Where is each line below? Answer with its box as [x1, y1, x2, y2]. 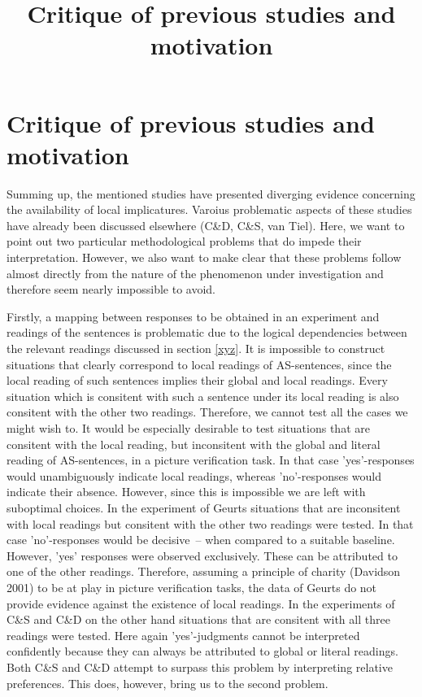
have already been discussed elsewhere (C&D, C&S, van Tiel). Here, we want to [7, 216, 405, 233]
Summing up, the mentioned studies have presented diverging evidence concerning [7, 185, 415, 202]
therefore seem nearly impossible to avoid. [7, 281, 215, 298]
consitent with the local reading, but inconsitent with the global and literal [7, 435, 381, 452]
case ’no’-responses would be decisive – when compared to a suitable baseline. [7, 531, 395, 548]
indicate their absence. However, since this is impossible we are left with [7, 483, 366, 500]
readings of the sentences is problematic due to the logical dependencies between [7, 324, 407, 341]
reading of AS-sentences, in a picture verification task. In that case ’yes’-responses [7, 451, 415, 468]
